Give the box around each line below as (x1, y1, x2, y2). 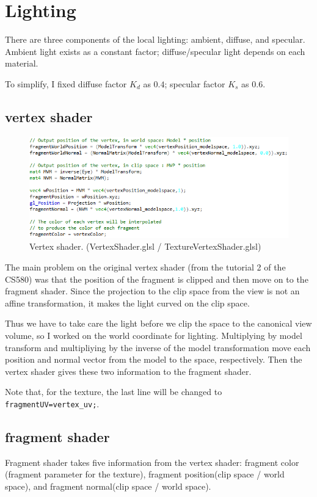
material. (5, 57, 38, 70)
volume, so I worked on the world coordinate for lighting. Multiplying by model (5, 328, 302, 341)
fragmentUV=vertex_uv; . (5, 397, 100, 410)
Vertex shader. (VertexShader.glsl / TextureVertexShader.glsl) (29, 240, 261, 253)
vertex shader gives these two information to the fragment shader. (5, 365, 252, 377)
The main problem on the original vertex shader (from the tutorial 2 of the (5, 261, 286, 274)
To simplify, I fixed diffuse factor (5, 77, 127, 90)
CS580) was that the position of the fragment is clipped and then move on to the (5, 272, 308, 285)
